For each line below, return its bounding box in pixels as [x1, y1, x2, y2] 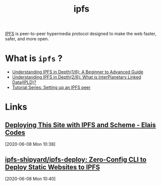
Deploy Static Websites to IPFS [5, 163, 100, 171]
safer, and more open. [5, 36, 49, 42]
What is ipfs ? [5, 53, 63, 64]
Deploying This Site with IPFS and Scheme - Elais [5, 120, 156, 129]
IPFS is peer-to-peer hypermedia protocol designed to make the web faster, [5, 31, 157, 37]
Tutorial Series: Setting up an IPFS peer [12, 85, 91, 90]
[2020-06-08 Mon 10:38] [5, 141, 56, 147]
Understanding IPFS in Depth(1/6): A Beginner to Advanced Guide [12, 69, 144, 75]
